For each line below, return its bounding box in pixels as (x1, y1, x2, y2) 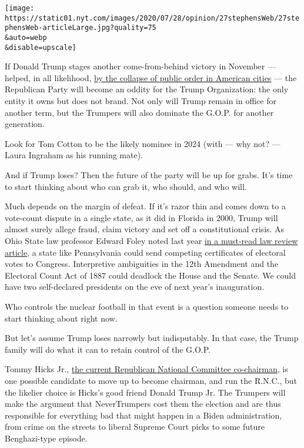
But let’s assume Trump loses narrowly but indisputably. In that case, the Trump (5, 332, 299, 344)
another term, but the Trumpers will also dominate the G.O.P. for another (5, 106, 274, 118)
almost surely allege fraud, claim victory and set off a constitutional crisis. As (5, 223, 285, 235)
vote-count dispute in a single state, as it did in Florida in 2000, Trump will (5, 211, 278, 223)
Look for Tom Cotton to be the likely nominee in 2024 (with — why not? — (5, 137, 280, 149)
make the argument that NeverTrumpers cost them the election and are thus (5, 397, 281, 410)
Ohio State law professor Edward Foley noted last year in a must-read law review (5, 235, 298, 246)
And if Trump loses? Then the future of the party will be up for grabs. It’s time (5, 169, 293, 181)
